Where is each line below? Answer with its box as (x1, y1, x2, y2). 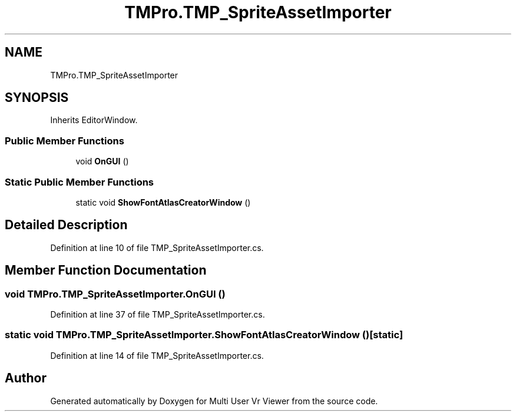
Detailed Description (5, 217, 128, 233)
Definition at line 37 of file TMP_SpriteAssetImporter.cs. (50, 309, 265, 319)
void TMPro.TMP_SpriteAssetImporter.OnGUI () (5, 288, 226, 300)
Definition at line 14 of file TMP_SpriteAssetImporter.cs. (50, 350, 264, 361)
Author (5, 371, 47, 386)
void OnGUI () (75, 156, 129, 167)
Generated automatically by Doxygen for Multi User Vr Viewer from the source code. (50, 395, 378, 406)
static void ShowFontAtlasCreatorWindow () (75, 197, 251, 207)
